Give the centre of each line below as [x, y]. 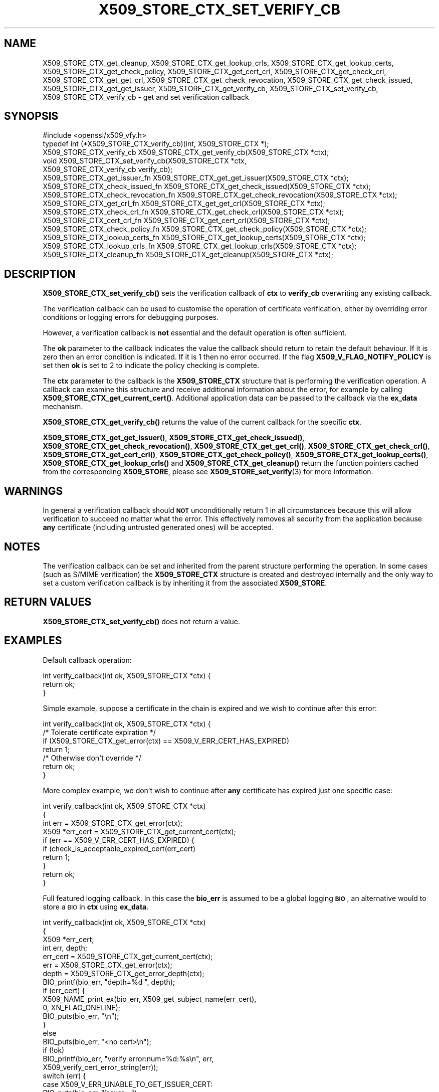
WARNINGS [34, 491]
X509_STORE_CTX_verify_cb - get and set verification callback [146, 97]
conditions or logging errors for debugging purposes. [131, 317]
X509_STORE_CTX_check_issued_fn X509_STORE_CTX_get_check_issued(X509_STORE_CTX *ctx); [207, 187]
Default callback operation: [87, 660]
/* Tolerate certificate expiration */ [99, 732]
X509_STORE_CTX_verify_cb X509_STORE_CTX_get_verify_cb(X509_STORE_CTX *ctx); [186, 152]
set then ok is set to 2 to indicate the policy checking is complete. [151, 366]
